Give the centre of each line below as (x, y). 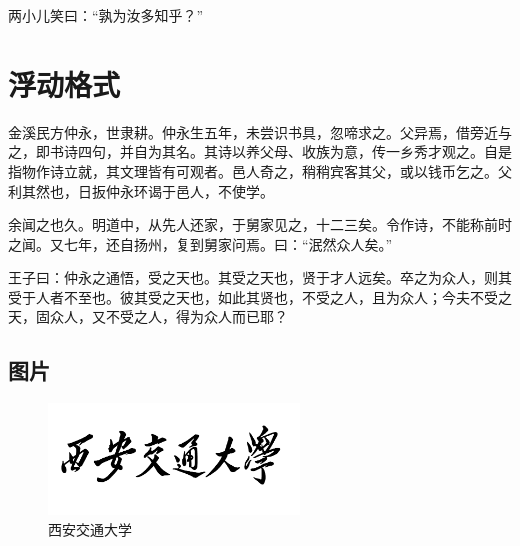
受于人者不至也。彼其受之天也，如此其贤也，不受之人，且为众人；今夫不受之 (260, 296)
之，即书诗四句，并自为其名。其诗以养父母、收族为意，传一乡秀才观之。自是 (260, 151)
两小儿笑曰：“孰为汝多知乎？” (106, 15)
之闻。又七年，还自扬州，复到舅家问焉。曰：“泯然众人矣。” (200, 243)
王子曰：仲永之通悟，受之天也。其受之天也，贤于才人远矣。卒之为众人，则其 (260, 277)
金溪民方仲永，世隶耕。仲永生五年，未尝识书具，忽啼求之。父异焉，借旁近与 (260, 131)
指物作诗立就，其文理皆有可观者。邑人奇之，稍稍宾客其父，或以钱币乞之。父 (260, 170)
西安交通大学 (90, 528)
